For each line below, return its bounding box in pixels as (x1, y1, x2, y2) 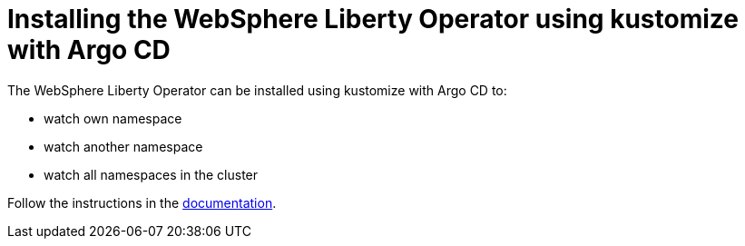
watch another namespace (44, 138, 203, 154)
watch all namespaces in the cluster (44, 166, 259, 182)
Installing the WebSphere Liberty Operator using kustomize (7, 4, 739, 34)
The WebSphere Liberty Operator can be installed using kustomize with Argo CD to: (7, 82, 507, 98)
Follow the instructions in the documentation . (7, 194, 277, 211)
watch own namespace (44, 110, 182, 126)
